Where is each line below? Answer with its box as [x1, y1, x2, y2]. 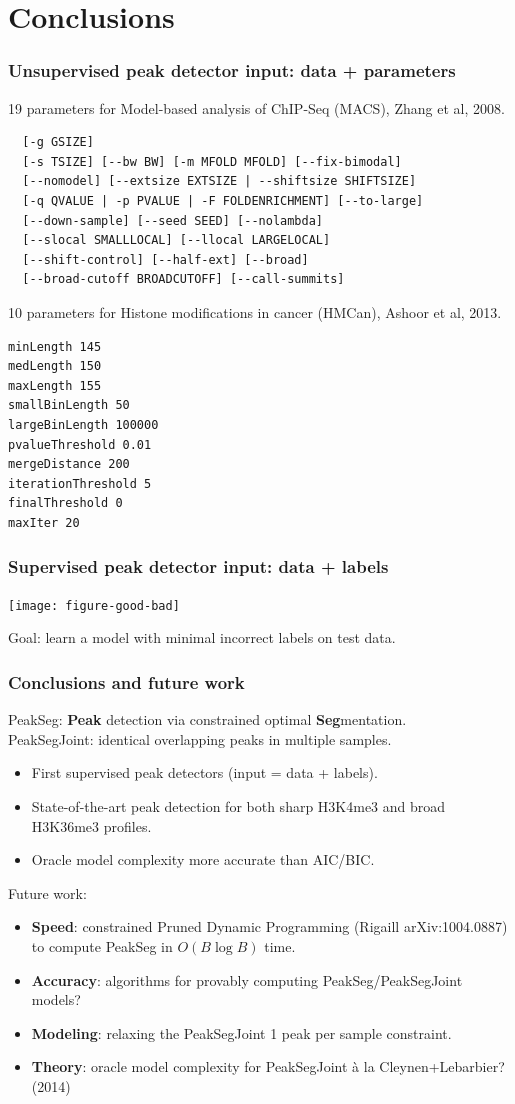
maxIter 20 [8, 515, 80, 530]
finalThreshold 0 [8, 496, 123, 511]
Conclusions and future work [8, 669, 245, 694]
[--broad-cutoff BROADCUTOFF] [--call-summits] [22, 272, 345, 287]
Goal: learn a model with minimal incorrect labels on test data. [8, 627, 396, 648]
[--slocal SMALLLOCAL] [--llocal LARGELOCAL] [22, 233, 331, 248]
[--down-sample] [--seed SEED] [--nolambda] [22, 213, 323, 228]
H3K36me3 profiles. [31, 815, 152, 836]
